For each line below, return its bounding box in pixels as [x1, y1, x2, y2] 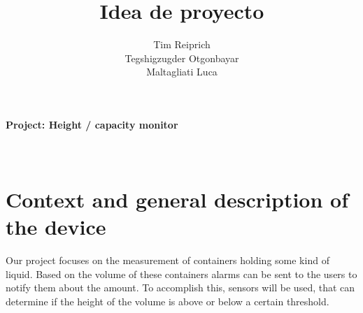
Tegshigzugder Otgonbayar [124, 50, 239, 65]
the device [6, 212, 106, 241]
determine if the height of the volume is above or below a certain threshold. [6, 293, 329, 308]
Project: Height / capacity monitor [6, 117, 178, 131]
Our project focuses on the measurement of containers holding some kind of [6, 253, 329, 268]
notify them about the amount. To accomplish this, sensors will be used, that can [6, 280, 355, 295]
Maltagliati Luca [146, 64, 218, 79]
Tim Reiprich [153, 37, 211, 52]
